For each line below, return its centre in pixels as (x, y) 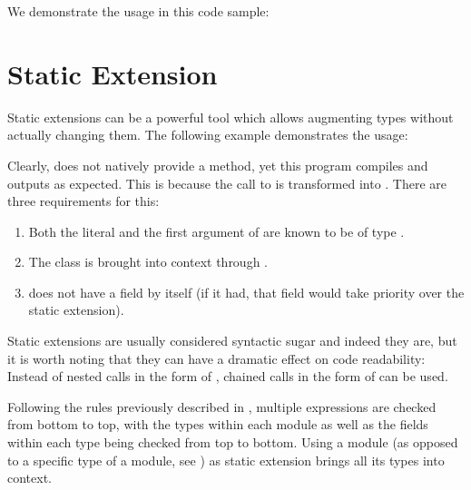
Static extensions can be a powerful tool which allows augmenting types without (231, 117)
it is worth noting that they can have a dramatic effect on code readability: (216, 358)
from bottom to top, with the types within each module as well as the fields (218, 424)
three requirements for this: (83, 201)
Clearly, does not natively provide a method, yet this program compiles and (218, 165)
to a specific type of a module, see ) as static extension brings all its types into (226, 460)
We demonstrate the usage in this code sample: (138, 11)
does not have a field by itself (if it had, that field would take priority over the (246, 292)
